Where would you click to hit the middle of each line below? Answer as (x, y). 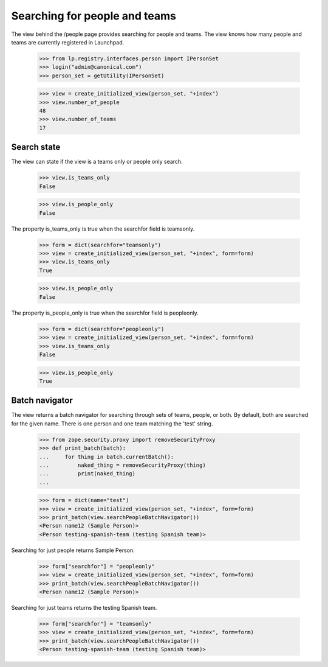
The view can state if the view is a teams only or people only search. (97, 162)
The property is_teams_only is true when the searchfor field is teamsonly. (103, 229)
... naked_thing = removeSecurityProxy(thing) (122, 465)
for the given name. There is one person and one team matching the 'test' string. (112, 424)
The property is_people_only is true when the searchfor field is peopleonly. (105, 313)
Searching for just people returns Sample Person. (73, 550)
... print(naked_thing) (87, 474)
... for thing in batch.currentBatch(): (107, 457)
